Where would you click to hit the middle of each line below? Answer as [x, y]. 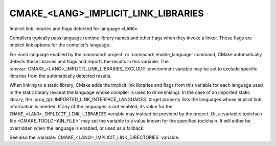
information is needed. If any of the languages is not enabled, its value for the [91, 107]
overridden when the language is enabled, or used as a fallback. [77, 128]
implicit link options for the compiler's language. [60, 45]
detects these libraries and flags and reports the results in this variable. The [89, 62]
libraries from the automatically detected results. [61, 76]
